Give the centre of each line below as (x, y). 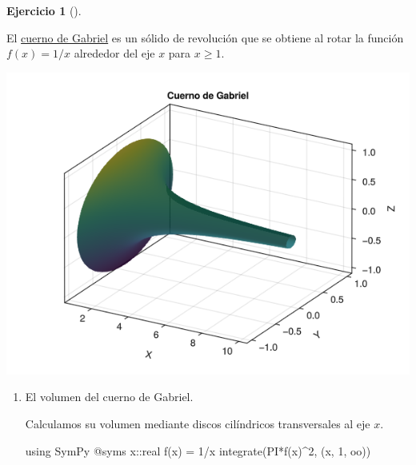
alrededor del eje (114, 53)
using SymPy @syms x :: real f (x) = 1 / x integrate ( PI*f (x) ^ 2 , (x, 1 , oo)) (198, 450)
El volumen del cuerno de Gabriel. (109, 397)
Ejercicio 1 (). (44, 10)
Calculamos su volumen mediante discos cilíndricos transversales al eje (198, 423)
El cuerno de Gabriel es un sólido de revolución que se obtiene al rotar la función (205, 37)
